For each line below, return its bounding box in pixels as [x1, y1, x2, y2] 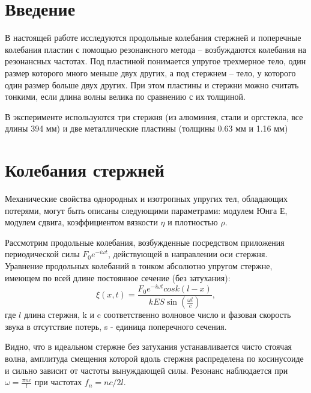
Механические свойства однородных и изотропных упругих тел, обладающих [5, 192, 288, 204]
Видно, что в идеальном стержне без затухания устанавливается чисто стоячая [5, 340, 292, 353]
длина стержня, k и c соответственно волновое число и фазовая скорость [23, 308, 291, 321]
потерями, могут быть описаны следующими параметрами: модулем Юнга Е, [5, 204, 288, 216]
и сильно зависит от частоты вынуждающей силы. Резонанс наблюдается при [5, 364, 288, 376]
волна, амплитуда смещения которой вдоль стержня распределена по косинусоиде [5, 352, 304, 364]
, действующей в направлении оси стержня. [107, 248, 268, 260]
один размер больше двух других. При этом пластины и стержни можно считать [5, 78, 299, 91]
